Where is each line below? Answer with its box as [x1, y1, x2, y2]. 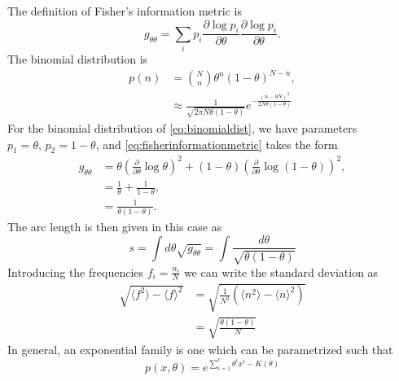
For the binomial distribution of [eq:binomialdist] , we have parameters [7, 119, 357, 136]
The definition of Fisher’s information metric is [7, 2, 242, 19]
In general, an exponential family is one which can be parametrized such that [7, 340, 393, 357]
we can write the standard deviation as [183, 263, 379, 280]
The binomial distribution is [7, 50, 148, 68]
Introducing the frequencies [7, 263, 144, 280]
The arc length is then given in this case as [7, 218, 222, 235]
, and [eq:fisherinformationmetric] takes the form [95, 135, 338, 152]
